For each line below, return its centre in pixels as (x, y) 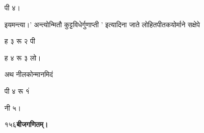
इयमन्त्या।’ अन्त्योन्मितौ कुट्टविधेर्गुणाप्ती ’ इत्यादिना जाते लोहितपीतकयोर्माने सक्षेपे (102, 24)
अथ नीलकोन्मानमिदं (29, 74)
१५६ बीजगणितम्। (26, 124)
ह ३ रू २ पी (20, 41)
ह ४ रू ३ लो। (23, 57)
